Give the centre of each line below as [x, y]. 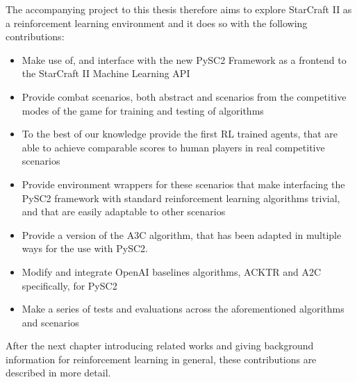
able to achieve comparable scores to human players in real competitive [173, 147]
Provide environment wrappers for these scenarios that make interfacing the [183, 184]
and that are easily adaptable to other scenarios [124, 211]
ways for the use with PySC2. [85, 248]
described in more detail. [58, 373]
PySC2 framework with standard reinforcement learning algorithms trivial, [181, 198]
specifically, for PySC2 [69, 285]
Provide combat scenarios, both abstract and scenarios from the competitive [184, 96]
